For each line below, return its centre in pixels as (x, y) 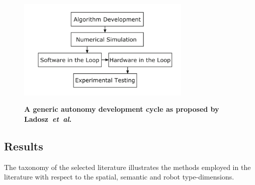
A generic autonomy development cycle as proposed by (122, 109)
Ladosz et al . (48, 119)
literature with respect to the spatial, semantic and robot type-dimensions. (119, 177)
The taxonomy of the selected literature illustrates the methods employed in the (127, 167)
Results (24, 146)
